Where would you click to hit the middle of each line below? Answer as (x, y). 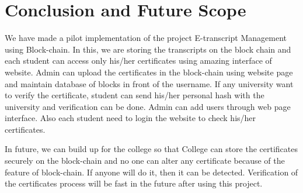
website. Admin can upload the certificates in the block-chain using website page (149, 72)
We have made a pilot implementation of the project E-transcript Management (146, 38)
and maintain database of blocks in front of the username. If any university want (149, 83)
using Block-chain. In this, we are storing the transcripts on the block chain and (148, 49)
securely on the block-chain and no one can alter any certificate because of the (145, 161)
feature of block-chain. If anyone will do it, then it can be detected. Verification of (151, 172)
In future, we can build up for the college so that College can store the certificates (151, 149)
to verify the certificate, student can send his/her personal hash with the (135, 95)
